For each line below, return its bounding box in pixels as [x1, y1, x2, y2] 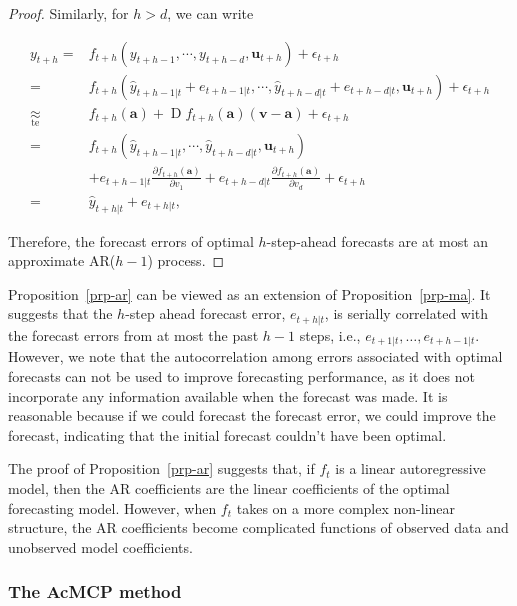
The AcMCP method [8, 579, 182, 604]
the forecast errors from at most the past [8, 324, 259, 345]
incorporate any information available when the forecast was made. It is [8, 385, 448, 406]
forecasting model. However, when [8, 497, 217, 518]
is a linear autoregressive [335, 458, 486, 479]
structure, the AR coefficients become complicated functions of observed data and [8, 517, 509, 538]
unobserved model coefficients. [8, 536, 193, 557]
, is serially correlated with [324, 303, 489, 324]
